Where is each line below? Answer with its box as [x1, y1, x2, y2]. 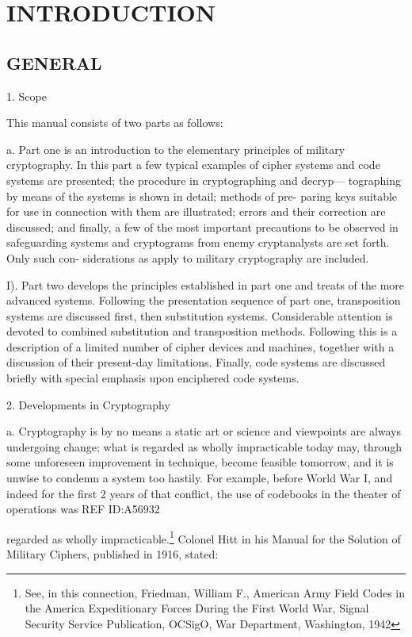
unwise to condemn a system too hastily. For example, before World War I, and [6, 470, 393, 486]
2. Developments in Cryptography [6, 396, 170, 413]
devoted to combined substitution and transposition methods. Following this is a [6, 323, 398, 340]
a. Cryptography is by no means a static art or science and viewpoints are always [6, 423, 402, 439]
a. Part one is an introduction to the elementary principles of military [6, 140, 345, 157]
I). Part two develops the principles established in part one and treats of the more [6, 276, 405, 293]
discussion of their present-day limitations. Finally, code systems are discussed [6, 354, 386, 370]
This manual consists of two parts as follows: [6, 114, 223, 131]
